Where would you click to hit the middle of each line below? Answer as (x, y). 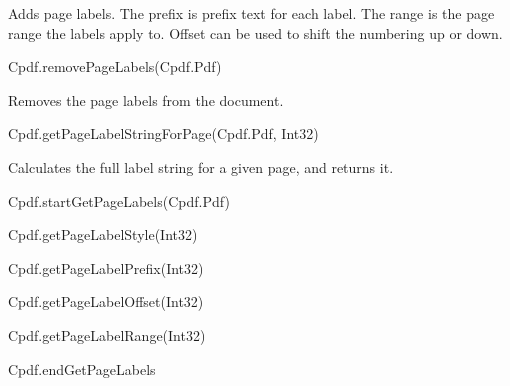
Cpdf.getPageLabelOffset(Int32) (106, 301)
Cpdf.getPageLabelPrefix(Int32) (106, 267)
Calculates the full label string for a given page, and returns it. (201, 166)
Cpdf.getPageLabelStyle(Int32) (103, 234)
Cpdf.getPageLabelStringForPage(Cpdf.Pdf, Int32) (163, 133)
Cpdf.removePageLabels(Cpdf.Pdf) (115, 66)
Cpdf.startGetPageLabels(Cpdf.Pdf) (119, 200)
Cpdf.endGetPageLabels (82, 368)
